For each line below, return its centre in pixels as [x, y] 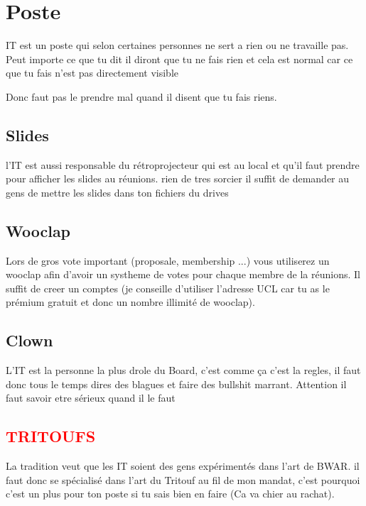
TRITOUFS [51, 436]
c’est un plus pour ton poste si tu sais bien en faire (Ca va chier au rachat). [170, 494]
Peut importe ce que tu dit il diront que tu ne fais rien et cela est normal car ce [179, 59]
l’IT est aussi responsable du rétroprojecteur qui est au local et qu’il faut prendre [183, 164]
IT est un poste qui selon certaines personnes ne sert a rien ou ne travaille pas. [177, 45]
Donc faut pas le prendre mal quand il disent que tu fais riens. [141, 96]
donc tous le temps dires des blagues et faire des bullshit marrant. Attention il [176, 384]
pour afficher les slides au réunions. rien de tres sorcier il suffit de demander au [178, 178]
